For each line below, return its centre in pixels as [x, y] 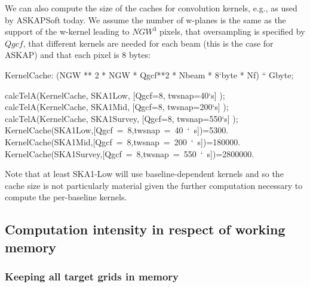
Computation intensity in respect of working [145, 229]
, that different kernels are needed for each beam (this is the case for [148, 43]
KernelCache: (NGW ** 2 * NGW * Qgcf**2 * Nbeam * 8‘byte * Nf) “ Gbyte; [149, 74]
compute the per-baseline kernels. [66, 197]
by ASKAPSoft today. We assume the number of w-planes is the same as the [145, 19]
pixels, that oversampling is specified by [232, 31]
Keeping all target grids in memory [92, 276]
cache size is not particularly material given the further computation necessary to [154, 185]
